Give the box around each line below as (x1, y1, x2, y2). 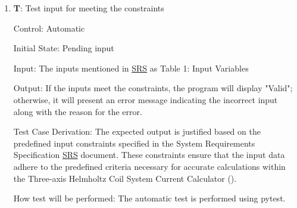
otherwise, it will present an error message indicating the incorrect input (13, 93, 278, 105)
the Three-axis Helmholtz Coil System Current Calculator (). (13, 172, 237, 184)
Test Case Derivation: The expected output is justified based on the (13, 125, 261, 138)
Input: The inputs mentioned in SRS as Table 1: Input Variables (13, 61, 249, 74)
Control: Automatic (13, 21, 85, 34)
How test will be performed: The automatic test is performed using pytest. (13, 192, 286, 204)
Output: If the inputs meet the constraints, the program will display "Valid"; (13, 82, 293, 94)
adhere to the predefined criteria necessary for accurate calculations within (13, 160, 286, 172)
